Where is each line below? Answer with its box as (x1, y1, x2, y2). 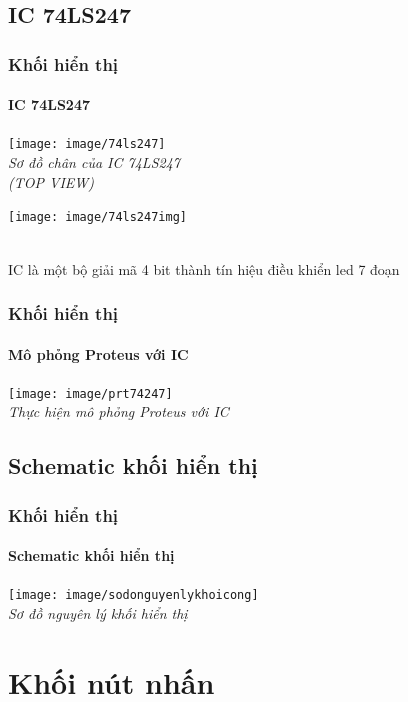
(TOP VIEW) (8, 171, 95, 192)
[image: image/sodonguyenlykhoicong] (8, 588, 259, 603)
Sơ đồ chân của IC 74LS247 (8, 152, 180, 173)
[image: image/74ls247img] (8, 210, 187, 225)
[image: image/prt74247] (8, 386, 173, 401)
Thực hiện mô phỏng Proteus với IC (8, 401, 229, 422)
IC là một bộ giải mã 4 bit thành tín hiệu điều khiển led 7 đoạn (8, 258, 400, 279)
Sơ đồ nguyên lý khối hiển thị (8, 603, 188, 624)
